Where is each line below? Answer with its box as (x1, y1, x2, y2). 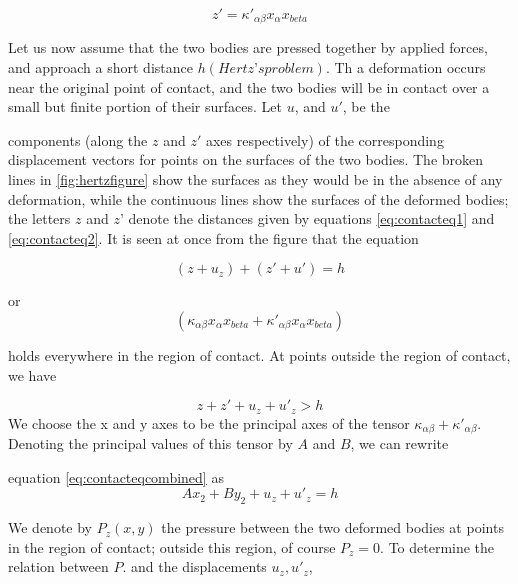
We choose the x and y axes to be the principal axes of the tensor (8, 412, 410, 433)
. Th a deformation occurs (325, 57, 486, 78)
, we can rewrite (350, 433, 449, 454)
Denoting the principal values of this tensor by (8, 433, 293, 454)
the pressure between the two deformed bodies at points (161, 517, 504, 538)
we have (8, 364, 57, 385)
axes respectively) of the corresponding (205, 129, 444, 150)
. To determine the (380, 536, 495, 557)
